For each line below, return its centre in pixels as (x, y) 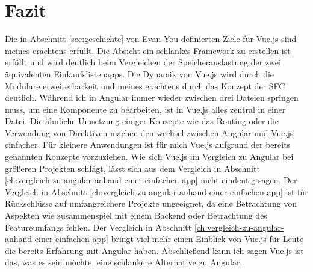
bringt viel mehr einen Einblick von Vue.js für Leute (207, 239)
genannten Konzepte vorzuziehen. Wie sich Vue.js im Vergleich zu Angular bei (149, 156)
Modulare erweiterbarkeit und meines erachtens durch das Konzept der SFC (145, 86)
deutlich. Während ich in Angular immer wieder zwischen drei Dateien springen (152, 98)
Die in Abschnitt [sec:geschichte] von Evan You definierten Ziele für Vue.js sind (151, 39)
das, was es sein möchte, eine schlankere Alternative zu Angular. (124, 262)
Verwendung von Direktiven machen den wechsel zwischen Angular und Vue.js (149, 132)
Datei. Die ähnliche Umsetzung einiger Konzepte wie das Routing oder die (142, 121)
